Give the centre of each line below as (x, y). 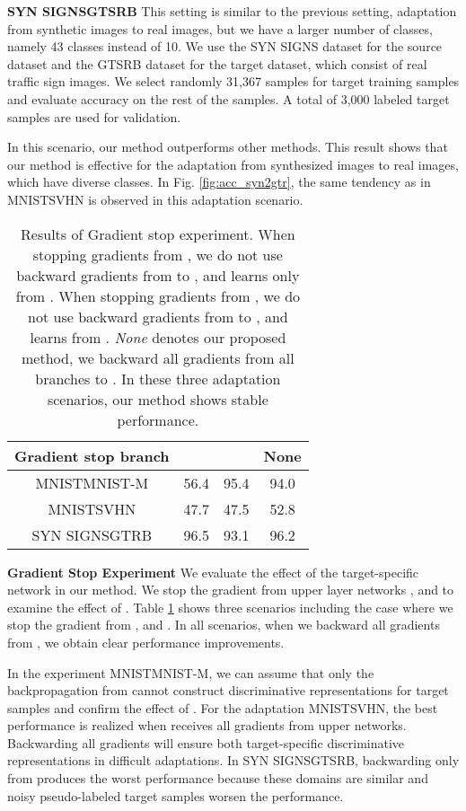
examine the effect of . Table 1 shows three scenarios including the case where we (230, 607)
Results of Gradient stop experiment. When (158, 234)
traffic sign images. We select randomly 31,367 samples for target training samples (233, 81)
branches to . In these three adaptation (158, 378)
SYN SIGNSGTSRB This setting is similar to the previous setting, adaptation (232, 11)
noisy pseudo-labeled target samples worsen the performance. (176, 795)
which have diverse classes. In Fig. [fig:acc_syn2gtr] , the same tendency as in (219, 182)
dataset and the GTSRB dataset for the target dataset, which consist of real (217, 63)
